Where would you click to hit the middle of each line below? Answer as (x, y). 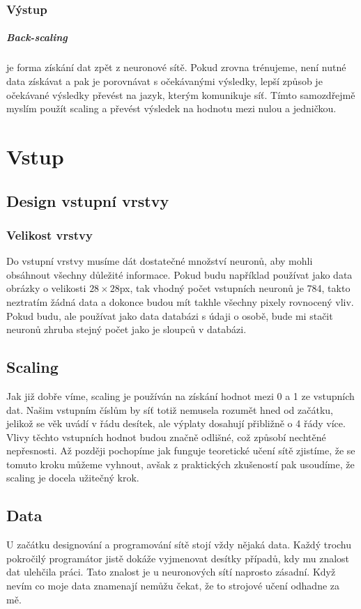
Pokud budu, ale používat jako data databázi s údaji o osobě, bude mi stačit (170, 315)
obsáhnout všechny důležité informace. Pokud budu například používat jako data (179, 274)
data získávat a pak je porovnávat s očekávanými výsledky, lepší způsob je (164, 81)
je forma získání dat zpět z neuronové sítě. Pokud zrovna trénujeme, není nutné (176, 67)
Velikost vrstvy (49, 234)
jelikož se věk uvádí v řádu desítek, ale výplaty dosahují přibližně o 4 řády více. (176, 423)
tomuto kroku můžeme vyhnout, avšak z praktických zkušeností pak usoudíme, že (180, 464)
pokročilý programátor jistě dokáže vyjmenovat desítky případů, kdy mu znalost (178, 558)
